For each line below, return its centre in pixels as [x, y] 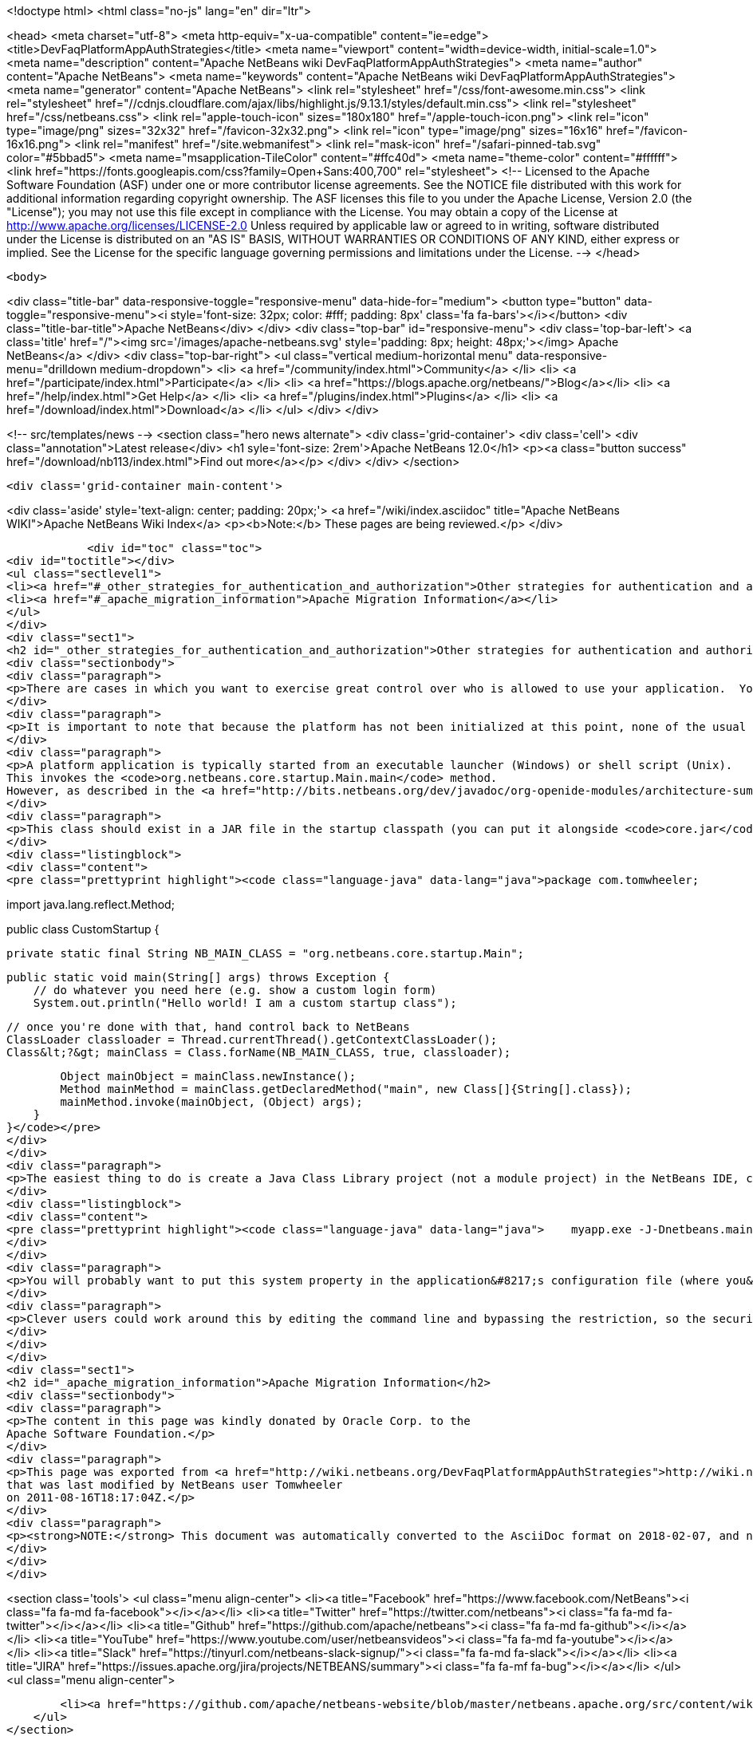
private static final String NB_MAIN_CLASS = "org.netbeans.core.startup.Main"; [266, 953]
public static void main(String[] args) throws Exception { [198, 977]
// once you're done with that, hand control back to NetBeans [208, 1027]
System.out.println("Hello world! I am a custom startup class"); [245, 1003]
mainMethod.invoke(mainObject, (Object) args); [211, 1102]
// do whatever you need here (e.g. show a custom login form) [235, 990]
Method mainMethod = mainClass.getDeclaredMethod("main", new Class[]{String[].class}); [346, 1089]
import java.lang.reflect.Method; [91, 904]
